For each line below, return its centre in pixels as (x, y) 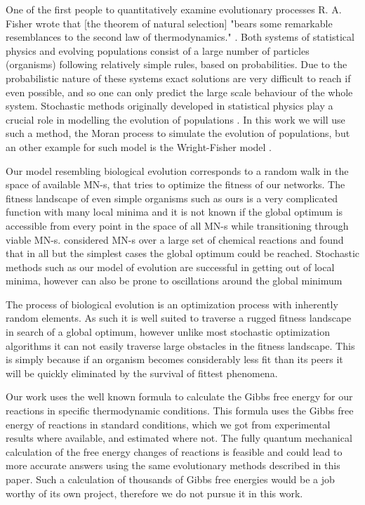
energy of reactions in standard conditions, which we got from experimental (168, 424)
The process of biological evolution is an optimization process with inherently (172, 304)
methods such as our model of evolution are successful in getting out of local (170, 267)
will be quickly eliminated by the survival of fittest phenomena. (142, 373)
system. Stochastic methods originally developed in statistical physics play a (170, 106)
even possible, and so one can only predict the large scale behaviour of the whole (179, 92)
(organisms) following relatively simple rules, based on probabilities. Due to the (177, 64)
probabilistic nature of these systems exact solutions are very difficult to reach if (178, 78)
